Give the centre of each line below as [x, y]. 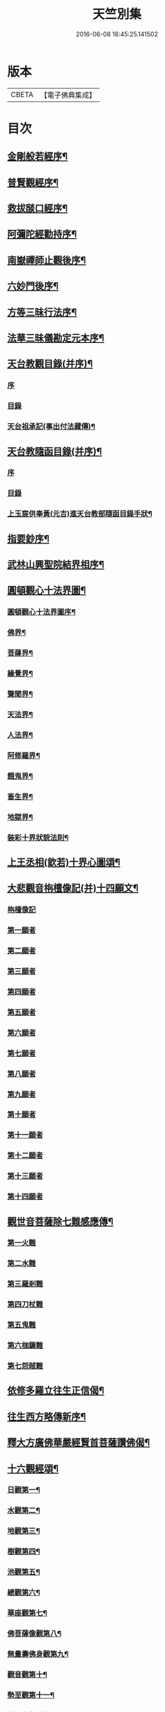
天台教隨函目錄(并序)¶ [55, 451]
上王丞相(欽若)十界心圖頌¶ [64, 862]
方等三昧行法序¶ [42, 312]
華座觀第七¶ [27, 1613]
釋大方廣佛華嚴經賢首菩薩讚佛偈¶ [79, 1443]
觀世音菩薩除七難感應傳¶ [60, 1221]
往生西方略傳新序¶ [47, 1416]
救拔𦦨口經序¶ [38, 208]
